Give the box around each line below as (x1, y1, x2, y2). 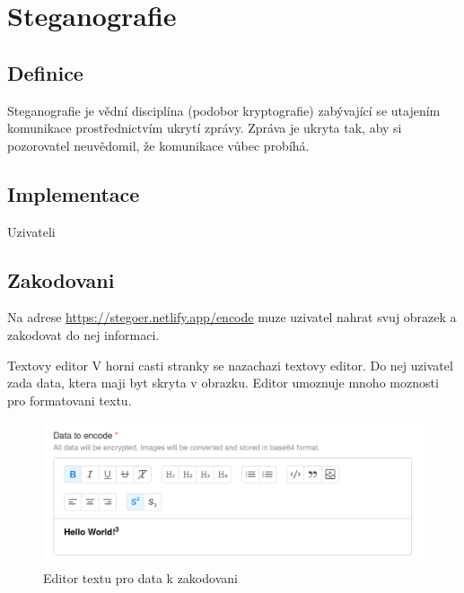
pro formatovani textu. (7, 390, 132, 409)
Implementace (7, 179, 140, 207)
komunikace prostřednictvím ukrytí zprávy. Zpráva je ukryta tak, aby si (7, 118, 402, 137)
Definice (7, 58, 83, 86)
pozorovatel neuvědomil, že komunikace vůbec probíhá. (7, 135, 310, 154)
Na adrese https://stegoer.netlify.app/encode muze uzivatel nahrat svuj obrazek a (7, 308, 457, 327)
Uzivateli (7, 222, 56, 240)
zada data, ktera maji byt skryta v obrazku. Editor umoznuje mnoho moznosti (7, 373, 439, 392)
